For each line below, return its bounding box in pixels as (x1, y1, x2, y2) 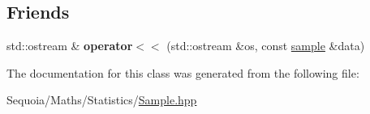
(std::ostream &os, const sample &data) (166, 37, 365, 54)
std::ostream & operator (6, 37, 133, 54)
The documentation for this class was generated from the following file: (6, 64, 359, 81)
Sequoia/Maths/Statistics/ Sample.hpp (6, 91, 197, 108)
